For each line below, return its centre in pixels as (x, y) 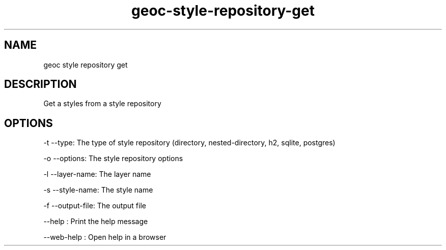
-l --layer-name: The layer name (97, 174)
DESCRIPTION (40, 84)
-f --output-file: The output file (95, 206)
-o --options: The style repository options (113, 159)
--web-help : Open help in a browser (105, 237)
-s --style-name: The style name (98, 190)
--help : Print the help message (96, 222)
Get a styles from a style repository (102, 104)
